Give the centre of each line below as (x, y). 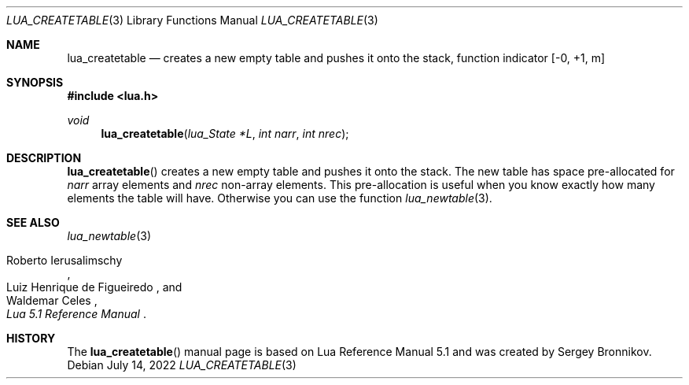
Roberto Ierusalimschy (64, 260)
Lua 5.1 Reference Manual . (76, 314)
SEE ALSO (33, 222)
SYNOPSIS (35, 82)
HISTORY (31, 338)
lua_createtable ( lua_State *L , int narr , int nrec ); (225, 133)
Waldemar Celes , (52, 300)
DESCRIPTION (44, 158)
